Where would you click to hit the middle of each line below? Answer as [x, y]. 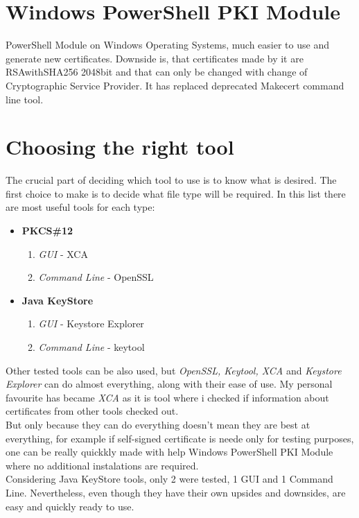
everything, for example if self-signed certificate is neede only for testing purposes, [180, 438]
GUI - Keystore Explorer [91, 323]
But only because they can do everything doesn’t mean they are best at [158, 424]
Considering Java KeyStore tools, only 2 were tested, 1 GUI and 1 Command [169, 479]
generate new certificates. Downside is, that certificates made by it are [155, 58]
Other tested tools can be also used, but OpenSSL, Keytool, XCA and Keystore [174, 370]
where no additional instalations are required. [102, 465]
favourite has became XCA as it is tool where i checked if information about [167, 397]
